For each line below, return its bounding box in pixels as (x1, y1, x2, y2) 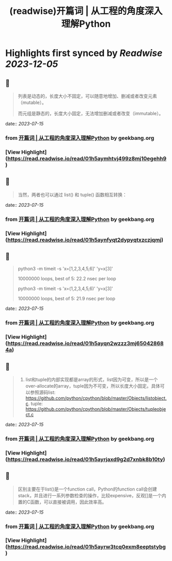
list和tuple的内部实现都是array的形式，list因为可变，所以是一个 (25, 376, 158, 383)
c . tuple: (25, 400, 43, 407)
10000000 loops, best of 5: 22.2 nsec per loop (17, 276, 116, 282)
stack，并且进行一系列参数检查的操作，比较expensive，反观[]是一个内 (17, 492, 166, 498)
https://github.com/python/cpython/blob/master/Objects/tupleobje (25, 406, 166, 412)
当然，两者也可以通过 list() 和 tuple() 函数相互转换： (17, 191, 127, 197)
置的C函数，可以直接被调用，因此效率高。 (17, 499, 107, 505)
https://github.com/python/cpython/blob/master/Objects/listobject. (25, 395, 167, 401)
